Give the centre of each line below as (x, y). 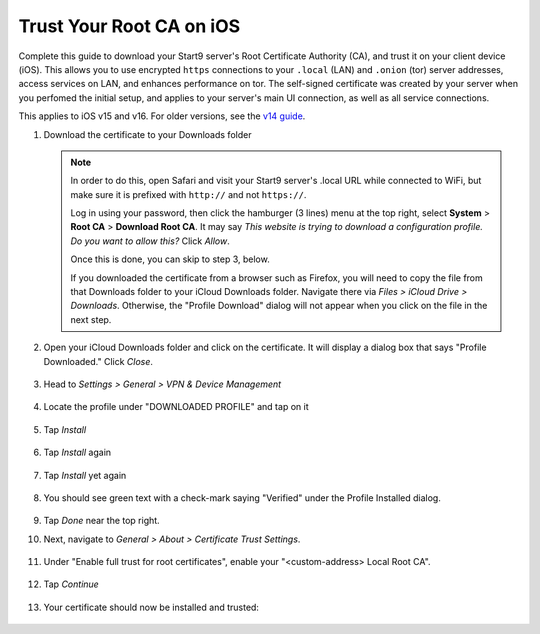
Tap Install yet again (85, 475)
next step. (91, 319)
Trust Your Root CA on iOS (129, 26)
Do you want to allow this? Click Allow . (150, 241)
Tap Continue (71, 584)
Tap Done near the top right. (101, 521)
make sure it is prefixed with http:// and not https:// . (188, 194)
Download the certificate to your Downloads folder (147, 134)
